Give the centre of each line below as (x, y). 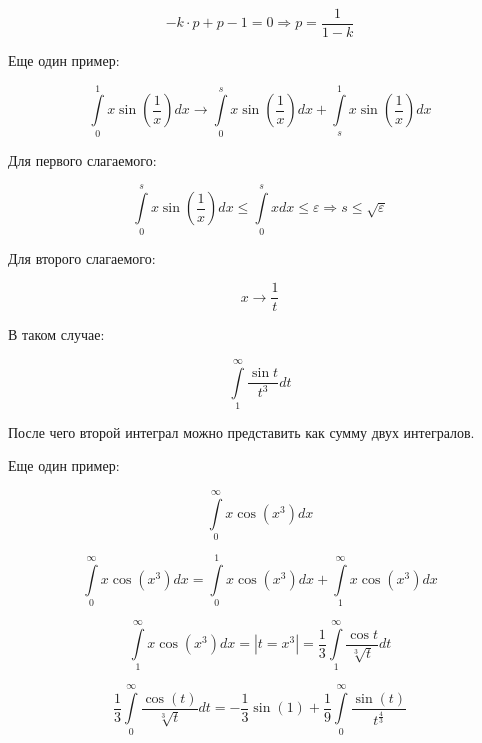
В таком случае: (56, 334)
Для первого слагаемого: (82, 159)
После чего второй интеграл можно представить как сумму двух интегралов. (241, 431)
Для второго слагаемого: (82, 257)
